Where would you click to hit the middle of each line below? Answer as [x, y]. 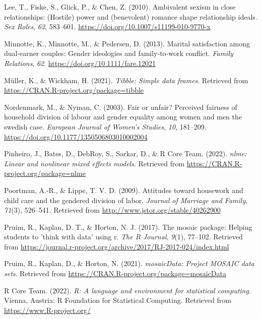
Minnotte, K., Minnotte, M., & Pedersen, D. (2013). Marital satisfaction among [127, 43]
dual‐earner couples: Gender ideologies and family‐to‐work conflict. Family [119, 53]
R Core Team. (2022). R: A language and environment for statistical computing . [127, 290]
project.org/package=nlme [45, 173]
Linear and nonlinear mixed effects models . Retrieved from [94, 163]
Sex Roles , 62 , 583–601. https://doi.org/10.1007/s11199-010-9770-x [107, 26]
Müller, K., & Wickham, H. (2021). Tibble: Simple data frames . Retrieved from [126, 80]
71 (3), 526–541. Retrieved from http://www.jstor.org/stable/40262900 [112, 210]
